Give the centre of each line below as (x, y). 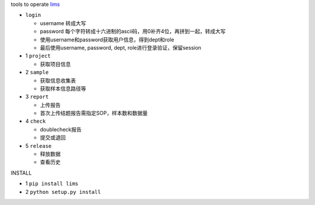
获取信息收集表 (58, 80)
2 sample (37, 72)
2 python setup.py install (63, 192)
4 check (36, 121)
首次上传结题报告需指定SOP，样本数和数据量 (94, 113)
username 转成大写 (63, 23)
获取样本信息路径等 (63, 88)
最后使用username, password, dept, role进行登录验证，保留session (120, 47)
